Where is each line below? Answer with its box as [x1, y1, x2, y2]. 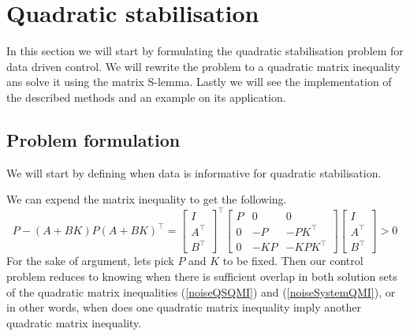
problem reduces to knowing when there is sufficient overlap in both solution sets [6, 268, 397, 285]
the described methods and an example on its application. [6, 88, 286, 105]
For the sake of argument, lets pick [6, 252, 174, 269]
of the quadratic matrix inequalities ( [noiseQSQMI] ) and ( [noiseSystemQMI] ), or [6, 283, 396, 300]
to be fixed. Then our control [222, 252, 363, 269]
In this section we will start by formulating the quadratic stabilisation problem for [6, 43, 404, 59]
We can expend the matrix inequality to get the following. [6, 191, 287, 207]
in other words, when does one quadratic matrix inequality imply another [6, 299, 361, 315]
